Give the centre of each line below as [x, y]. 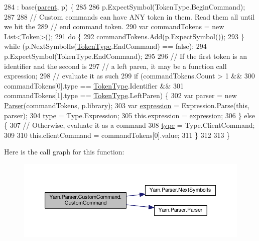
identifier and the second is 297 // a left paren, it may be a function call [115, 66]
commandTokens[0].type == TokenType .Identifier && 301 [94, 85]
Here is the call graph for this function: [64, 152]
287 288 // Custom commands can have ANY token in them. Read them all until [129, 16]
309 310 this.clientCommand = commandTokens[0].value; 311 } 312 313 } [117, 135]
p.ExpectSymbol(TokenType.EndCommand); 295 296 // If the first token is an [126, 56]
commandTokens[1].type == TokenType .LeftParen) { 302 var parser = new [120, 95]
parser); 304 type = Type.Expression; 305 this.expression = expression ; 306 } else [130, 115]
